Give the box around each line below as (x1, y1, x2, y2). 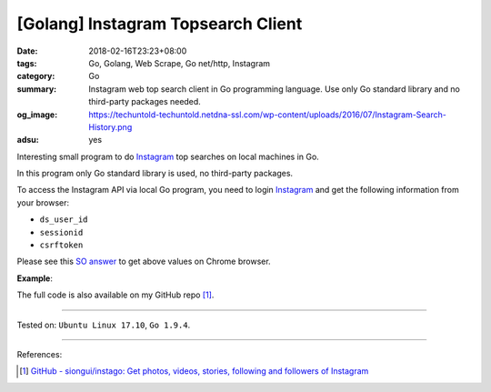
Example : (16, 273, 54, 284)
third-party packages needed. (88, 96, 202, 107)
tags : (16, 57, 37, 68)
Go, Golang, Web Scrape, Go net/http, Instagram (88, 57, 271, 68)
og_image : (16, 109, 58, 120)
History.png (88, 121, 133, 132)
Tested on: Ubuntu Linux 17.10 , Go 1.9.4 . (16, 319, 191, 330)
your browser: (16, 196, 70, 208)
